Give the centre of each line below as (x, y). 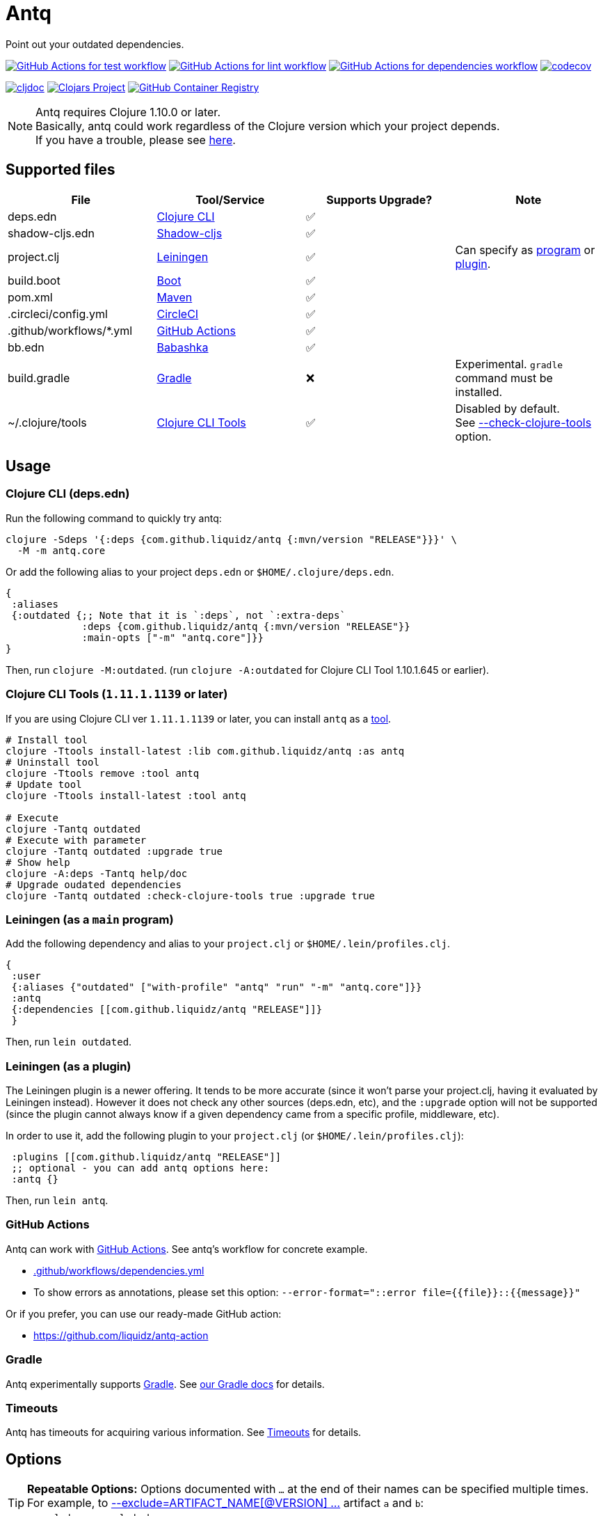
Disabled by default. (507, 408)
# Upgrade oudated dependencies (94, 884)
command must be (504, 378)
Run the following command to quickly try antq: (114, 518)
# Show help (38, 862)
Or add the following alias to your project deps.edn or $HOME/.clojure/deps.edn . (200, 571)
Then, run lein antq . (57, 1201)
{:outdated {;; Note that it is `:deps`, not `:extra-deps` (178, 615)
